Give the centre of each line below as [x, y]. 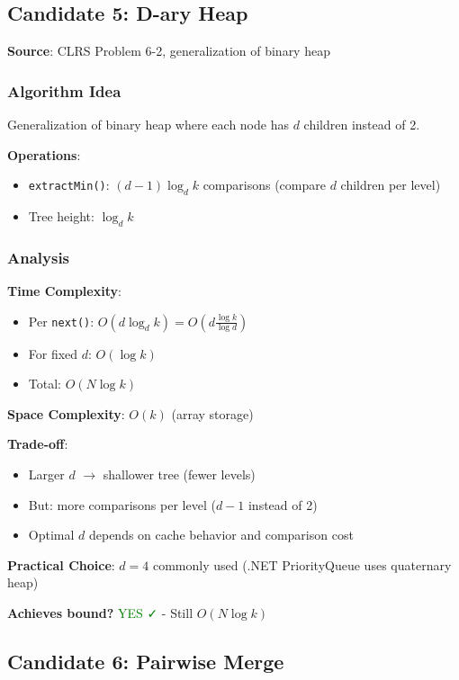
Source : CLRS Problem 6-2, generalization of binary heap [169, 51]
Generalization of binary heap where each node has [148, 125]
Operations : [44, 154]
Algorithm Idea [64, 90]
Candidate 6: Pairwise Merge [146, 661]
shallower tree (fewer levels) [179, 474]
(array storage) [212, 413]
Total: [45, 384]
